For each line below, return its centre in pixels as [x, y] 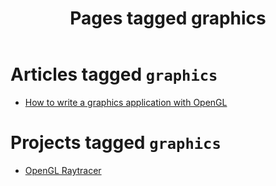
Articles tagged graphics [114, 74]
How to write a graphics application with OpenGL [126, 102]
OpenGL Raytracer [63, 170]
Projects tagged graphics [116, 143]
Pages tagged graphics [168, 18]
